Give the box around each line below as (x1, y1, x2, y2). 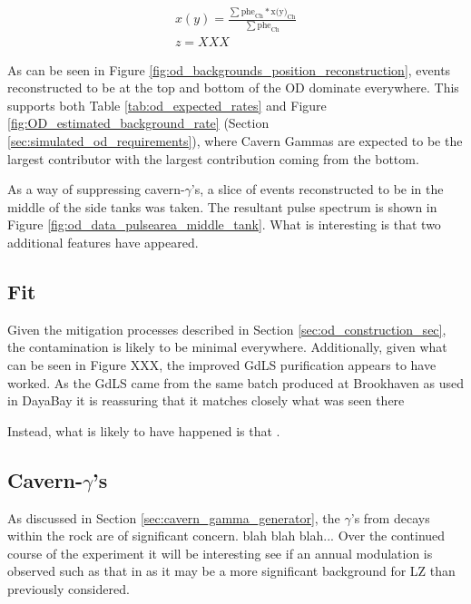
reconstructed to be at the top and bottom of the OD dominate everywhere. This (7, 78, 459, 97)
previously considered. (7, 579, 130, 598)
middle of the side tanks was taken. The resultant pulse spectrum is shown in (7, 197, 437, 216)
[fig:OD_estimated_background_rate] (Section (7, 113, 270, 132)
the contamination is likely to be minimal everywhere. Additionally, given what (7, 337, 447, 356)
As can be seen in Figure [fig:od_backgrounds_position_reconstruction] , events (7, 60, 451, 79)
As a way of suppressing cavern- (7, 180, 185, 199)
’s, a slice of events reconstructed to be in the (191, 180, 444, 199)
